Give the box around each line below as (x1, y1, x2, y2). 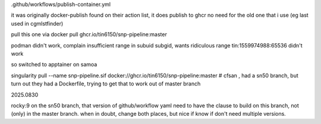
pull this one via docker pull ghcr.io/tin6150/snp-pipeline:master (11, 31, 168, 38)
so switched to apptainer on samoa (11, 61, 97, 68)
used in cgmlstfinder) (11, 20, 64, 27)
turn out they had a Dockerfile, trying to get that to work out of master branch (11, 80, 201, 87)
